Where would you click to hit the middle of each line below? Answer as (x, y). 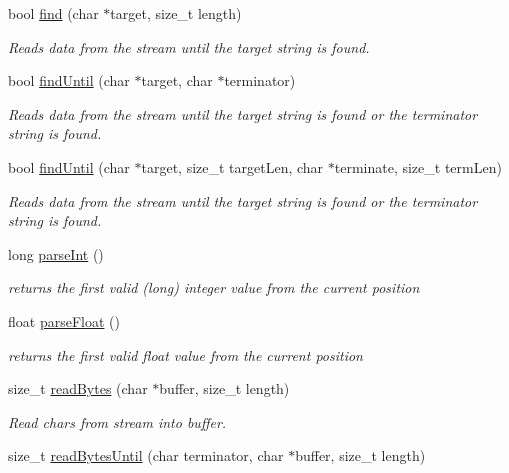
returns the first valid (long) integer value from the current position (214, 287)
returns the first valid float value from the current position (185, 354)
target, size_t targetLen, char (232, 166)
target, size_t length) (176, 13)
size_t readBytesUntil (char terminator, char (146, 455)
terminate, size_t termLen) (418, 166)
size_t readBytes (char (78, 388)
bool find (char (53, 13)
